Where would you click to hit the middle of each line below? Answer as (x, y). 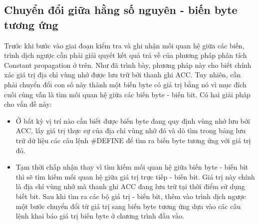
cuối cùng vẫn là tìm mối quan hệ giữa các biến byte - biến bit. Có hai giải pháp (127, 94)
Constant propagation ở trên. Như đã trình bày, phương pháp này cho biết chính (128, 65)
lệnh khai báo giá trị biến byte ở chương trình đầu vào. (100, 216)
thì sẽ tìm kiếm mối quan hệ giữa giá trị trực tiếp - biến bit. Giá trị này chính (135, 176)
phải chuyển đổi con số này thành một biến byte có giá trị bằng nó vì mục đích (125, 84)
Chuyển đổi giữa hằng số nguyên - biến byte (121, 10)
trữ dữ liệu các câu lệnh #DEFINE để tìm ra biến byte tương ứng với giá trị (133, 140)
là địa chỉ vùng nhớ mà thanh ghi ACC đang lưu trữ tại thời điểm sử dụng (130, 186)
